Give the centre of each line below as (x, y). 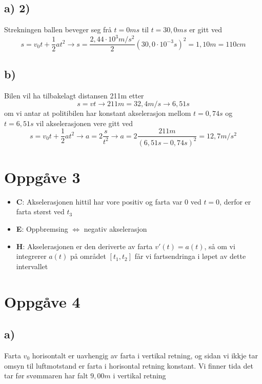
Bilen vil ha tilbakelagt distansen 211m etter (74, 95)
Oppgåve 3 (42, 177)
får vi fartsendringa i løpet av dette (190, 256)
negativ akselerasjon (115, 229)
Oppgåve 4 (42, 301)
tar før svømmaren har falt (46, 376)
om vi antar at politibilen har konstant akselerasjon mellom (98, 113)
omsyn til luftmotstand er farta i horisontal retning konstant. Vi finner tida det (129, 365)
